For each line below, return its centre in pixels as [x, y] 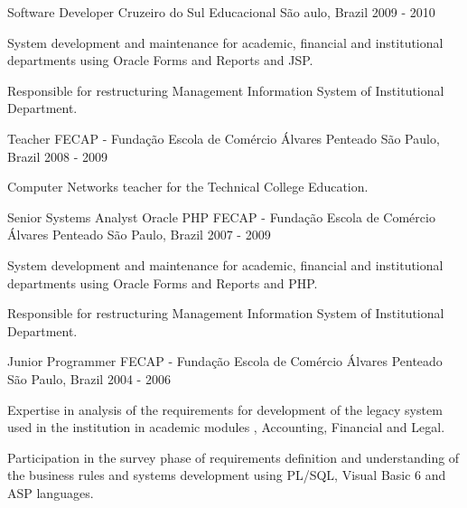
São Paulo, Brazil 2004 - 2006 [89, 378]
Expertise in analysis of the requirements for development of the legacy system [225, 409]
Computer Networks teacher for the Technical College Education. [188, 187]
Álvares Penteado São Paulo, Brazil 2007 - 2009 [139, 235]
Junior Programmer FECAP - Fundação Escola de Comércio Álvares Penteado [225, 361]
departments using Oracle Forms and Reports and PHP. [163, 282]
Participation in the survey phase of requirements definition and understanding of [233, 457]
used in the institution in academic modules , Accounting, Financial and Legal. [226, 427]
